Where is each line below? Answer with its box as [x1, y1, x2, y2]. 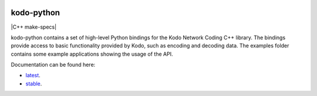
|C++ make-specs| [11, 23, 57, 30]
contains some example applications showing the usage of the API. [11, 50, 173, 57]
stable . [25, 80, 42, 87]
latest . [25, 72, 41, 79]
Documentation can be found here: [11, 61, 96, 68]
